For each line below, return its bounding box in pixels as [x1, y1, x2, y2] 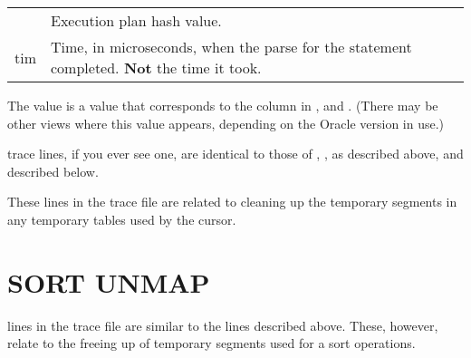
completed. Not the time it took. [51, 57, 262, 78]
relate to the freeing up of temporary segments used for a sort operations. [7, 334, 416, 353]
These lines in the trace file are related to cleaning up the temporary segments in [7, 192, 457, 211]
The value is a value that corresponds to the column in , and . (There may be [7, 96, 438, 114]
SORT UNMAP [7, 263, 210, 300]
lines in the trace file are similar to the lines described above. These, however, [7, 315, 438, 334]
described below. [7, 161, 99, 180]
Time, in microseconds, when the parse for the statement [51, 36, 412, 57]
